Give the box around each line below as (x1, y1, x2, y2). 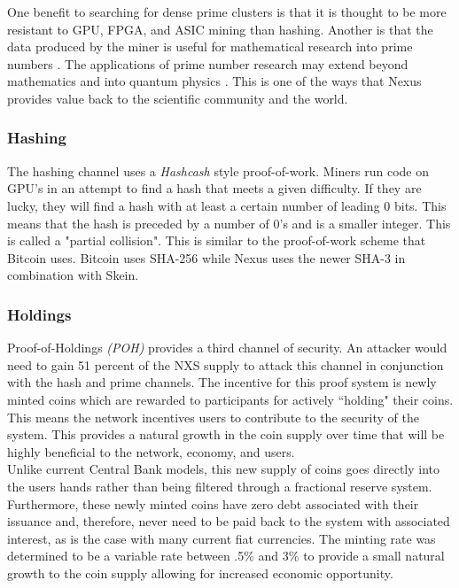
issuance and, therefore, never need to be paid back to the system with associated (7, 512, 450, 530)
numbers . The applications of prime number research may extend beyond (7, 54, 408, 73)
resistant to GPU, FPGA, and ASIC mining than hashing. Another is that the (7, 19, 433, 38)
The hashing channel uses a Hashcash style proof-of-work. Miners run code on (7, 161, 429, 180)
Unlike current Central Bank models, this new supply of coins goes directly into (7, 460, 440, 478)
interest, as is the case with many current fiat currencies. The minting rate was (7, 529, 436, 547)
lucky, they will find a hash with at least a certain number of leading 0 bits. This (7, 196, 447, 214)
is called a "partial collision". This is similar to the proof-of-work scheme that (7, 231, 426, 250)
